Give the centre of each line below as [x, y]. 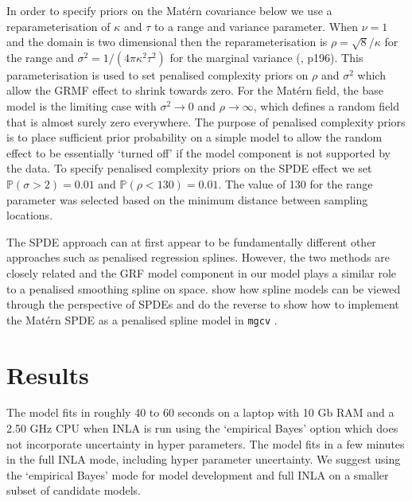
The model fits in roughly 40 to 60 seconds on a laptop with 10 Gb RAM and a [200, 412]
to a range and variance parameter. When [256, 26]
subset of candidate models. [74, 490]
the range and [40, 57]
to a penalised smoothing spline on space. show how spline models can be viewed [204, 288]
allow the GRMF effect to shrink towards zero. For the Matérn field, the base [195, 90]
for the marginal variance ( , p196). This [266, 57]
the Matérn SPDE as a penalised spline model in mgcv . [142, 319]
